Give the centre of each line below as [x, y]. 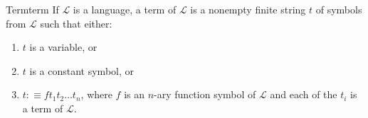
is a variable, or [63, 47]
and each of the [304, 94]
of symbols [339, 9]
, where [96, 94]
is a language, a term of [125, 9]
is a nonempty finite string [248, 9]
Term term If [32, 9]
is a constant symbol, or [82, 70]
